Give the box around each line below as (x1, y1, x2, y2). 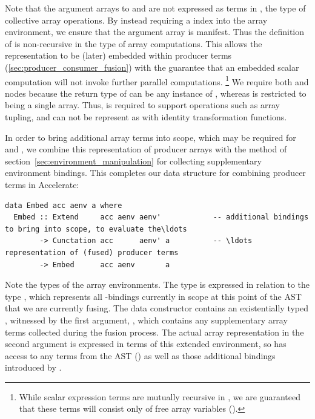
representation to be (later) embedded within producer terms (5, 49, 232, 62)
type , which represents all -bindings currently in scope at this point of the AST (5, 290, 302, 302)
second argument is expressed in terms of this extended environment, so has (5, 337, 287, 350)
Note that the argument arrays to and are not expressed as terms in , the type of (5, 2, 306, 14)
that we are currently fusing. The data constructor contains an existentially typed (5, 302, 309, 314)
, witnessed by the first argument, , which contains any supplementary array (5, 313, 288, 326)
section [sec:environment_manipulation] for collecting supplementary (5, 154, 262, 167)
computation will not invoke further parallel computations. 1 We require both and (5, 73, 309, 88)
